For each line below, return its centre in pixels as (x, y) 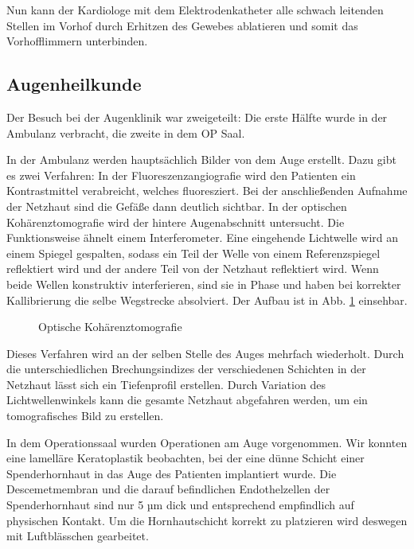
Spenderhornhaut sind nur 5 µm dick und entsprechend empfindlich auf (180, 505)
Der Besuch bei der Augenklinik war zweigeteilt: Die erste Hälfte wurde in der (197, 117)
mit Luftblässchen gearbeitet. (78, 536)
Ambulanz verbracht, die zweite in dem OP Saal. (126, 132)
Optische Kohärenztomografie (110, 327)
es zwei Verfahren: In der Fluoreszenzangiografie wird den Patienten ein (181, 175)
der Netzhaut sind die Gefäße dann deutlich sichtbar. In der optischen (177, 206)
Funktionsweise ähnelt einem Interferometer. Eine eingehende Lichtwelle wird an (203, 238)
